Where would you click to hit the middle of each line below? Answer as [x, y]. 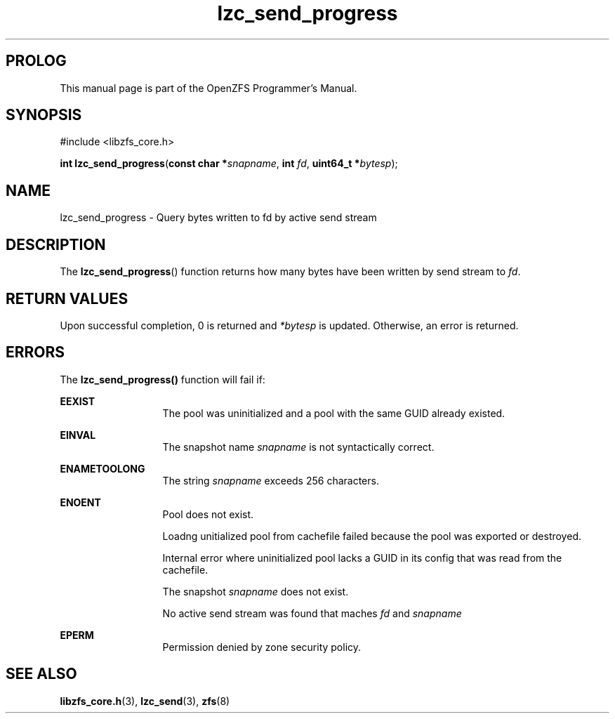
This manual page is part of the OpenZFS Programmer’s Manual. [209, 88]
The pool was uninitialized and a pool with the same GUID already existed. [334, 413]
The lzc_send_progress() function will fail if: [163, 379]
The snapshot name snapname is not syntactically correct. [298, 447]
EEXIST [78, 401]
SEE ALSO [41, 674]
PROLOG [36, 61]
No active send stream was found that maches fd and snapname [312, 613]
